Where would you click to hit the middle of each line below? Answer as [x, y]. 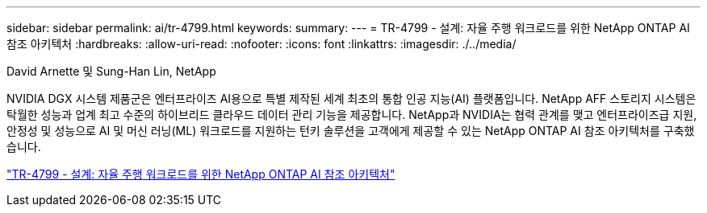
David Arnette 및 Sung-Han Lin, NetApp [111, 71]
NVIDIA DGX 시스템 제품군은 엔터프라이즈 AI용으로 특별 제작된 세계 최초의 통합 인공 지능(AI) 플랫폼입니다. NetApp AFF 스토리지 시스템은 [351, 98]
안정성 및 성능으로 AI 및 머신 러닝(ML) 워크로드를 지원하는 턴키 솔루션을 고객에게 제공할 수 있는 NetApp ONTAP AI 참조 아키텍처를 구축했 [351, 131]
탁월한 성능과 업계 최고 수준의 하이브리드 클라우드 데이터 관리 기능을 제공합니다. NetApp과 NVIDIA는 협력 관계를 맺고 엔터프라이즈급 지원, [352, 115]
